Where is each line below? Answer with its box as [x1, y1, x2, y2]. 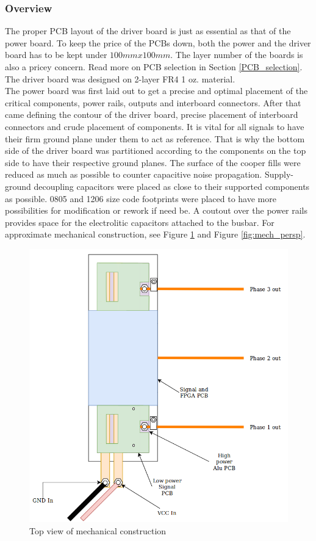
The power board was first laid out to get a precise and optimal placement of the [5, 84, 308, 97]
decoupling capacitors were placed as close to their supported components [34, 180, 310, 192]
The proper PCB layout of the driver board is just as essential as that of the [5, 24, 291, 37]
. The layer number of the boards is [170, 48, 303, 61]
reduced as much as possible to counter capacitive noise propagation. [5, 168, 262, 181]
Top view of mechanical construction [29, 525, 167, 537]
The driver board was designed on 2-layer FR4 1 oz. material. [5, 72, 235, 85]
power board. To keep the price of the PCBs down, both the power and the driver [5, 36, 311, 49]
